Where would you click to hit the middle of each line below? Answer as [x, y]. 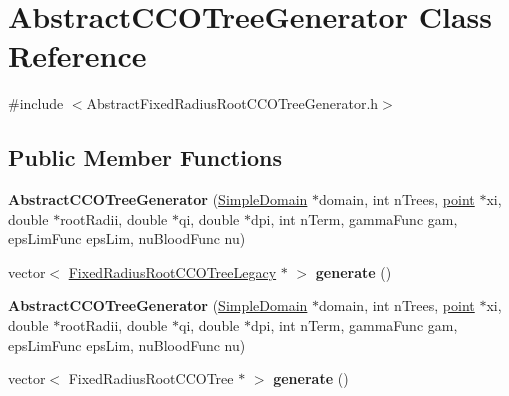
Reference [77, 55]
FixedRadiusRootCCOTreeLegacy [172, 271]
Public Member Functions [145, 157]
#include [36, 103]
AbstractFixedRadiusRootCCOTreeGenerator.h [232, 103]
